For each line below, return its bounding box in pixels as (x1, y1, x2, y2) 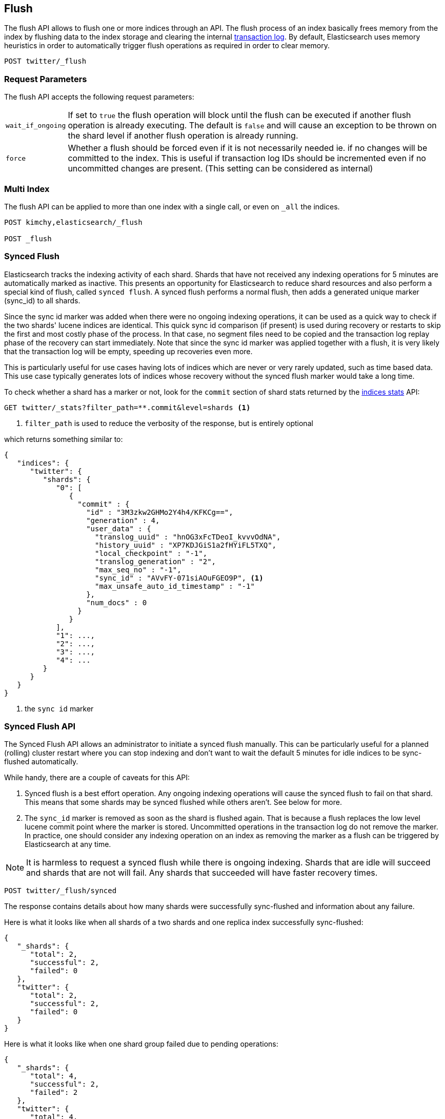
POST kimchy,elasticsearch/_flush (4, 218, 143, 226)
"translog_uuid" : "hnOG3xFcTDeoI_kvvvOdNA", (95, 532, 281, 541)
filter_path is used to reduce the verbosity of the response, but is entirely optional (25, 418, 313, 428)
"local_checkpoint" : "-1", (95, 549, 208, 557)
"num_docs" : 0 (86, 598, 147, 607)
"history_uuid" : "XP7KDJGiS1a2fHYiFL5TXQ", (95, 541, 277, 549)
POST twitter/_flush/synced (4, 886, 117, 895)
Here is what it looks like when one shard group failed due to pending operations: (4, 1039, 278, 1049)
